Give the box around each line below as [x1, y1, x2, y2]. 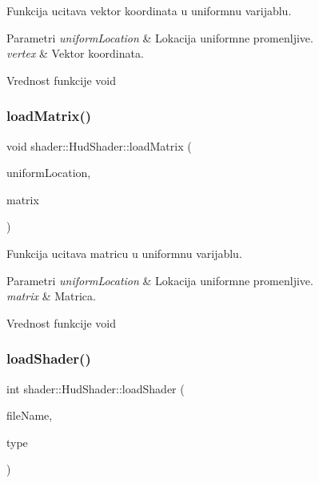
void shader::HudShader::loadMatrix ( [6, 137, 192, 154]
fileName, [6, 407, 53, 424]
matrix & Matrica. [6, 288, 96, 304]
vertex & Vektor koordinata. [6, 45, 144, 62]
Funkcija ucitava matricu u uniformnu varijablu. [6, 244, 242, 261]
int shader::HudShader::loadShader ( [6, 380, 185, 396]
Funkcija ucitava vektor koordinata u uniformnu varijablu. [6, 2, 292, 18]
